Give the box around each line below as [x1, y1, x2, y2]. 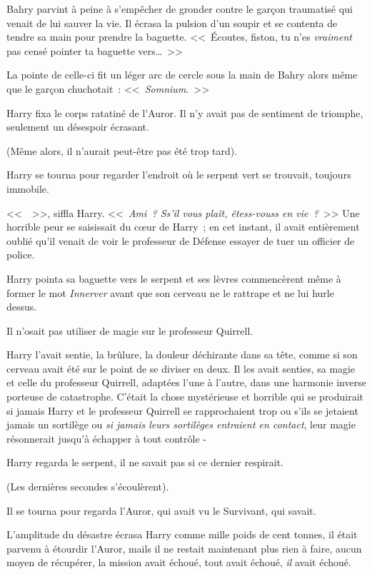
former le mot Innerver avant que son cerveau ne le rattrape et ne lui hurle [6, 285, 334, 300]
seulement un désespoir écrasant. [6, 119, 149, 134]
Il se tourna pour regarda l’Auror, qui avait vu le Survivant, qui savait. [6, 503, 316, 518]
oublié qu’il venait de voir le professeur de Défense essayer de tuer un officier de [6, 233, 355, 248]
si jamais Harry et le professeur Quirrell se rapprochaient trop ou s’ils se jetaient [6, 403, 358, 418]
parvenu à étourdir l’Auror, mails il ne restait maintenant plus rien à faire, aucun [6, 540, 362, 555]
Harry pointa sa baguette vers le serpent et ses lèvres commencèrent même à [6, 271, 341, 286]
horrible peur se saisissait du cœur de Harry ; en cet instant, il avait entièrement [6, 219, 360, 234]
